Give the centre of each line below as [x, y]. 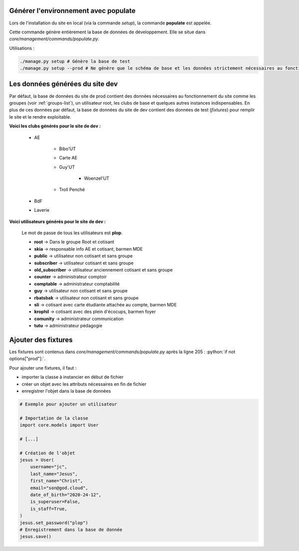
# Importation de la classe [54, 418]
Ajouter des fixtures [41, 340]
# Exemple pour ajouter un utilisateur [68, 404]
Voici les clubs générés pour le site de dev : [55, 126]
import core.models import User [59, 425]
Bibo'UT [67, 148]
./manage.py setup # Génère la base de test [75, 61]
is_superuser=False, [55, 502]
